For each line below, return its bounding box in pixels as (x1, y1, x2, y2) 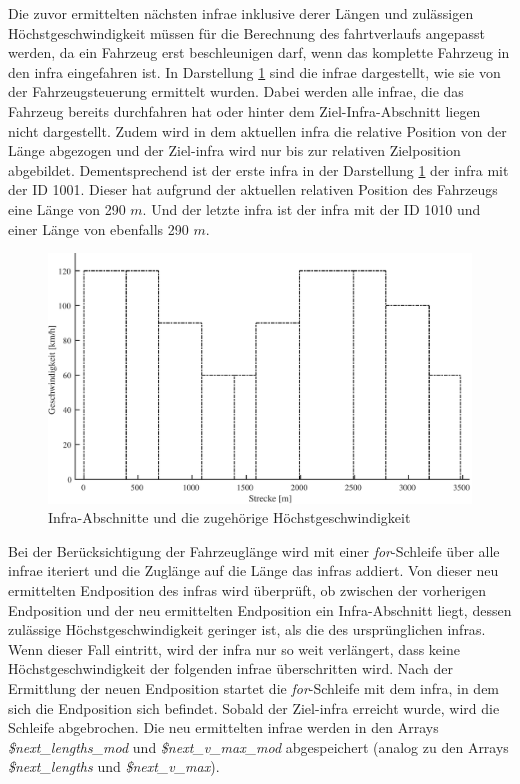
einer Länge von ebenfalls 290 (8, 218, 189, 239)
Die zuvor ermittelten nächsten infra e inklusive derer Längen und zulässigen (8, 3, 474, 23)
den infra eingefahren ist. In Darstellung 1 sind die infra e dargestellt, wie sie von (8, 61, 501, 82)
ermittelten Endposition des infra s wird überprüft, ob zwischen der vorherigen (8, 580, 487, 600)
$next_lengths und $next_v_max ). (8, 756, 220, 777)
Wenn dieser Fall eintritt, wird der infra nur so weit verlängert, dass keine (8, 638, 460, 659)
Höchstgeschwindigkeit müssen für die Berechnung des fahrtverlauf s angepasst (8, 22, 485, 43)
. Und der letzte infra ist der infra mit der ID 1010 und (142, 198, 481, 219)
